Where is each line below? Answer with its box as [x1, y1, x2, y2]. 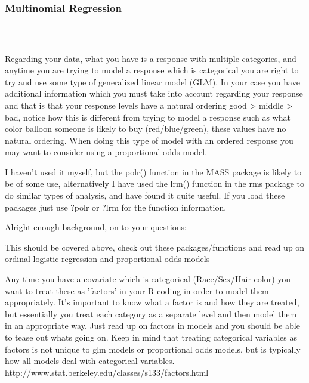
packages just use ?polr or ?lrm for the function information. [5, 200, 227, 213]
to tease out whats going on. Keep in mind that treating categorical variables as [5, 331, 298, 343]
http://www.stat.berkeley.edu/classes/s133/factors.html [5, 366, 209, 378]
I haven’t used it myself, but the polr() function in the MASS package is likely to [5, 165, 302, 178]
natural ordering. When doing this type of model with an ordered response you [5, 134, 293, 146]
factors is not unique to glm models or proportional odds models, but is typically [5, 342, 301, 355]
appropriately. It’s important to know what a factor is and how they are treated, [5, 296, 299, 308]
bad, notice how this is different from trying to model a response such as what [5, 110, 291, 123]
